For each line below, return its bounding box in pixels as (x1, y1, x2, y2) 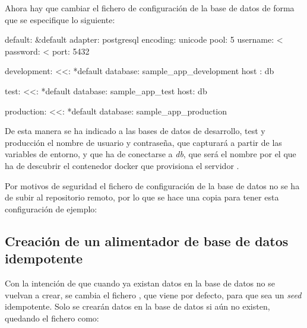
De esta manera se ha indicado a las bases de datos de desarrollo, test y (5, 125, 265, 137)
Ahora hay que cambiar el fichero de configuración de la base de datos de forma (5, 2, 295, 14)
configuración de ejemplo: (5, 202, 97, 215)
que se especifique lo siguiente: (5, 13, 115, 26)
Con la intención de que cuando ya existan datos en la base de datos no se (5, 276, 275, 289)
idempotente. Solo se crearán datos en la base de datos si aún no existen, (5, 300, 270, 313)
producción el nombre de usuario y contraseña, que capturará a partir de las (5, 136, 282, 148)
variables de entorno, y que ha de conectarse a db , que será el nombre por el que (5, 148, 296, 160)
